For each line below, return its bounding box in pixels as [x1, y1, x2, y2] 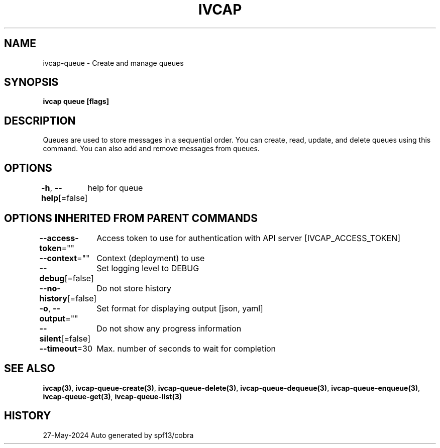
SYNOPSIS [4, 76, 59, 89]
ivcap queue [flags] [43, 97, 109, 106]
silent [39, 333, 61, 344]
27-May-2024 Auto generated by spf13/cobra [43, 430, 194, 439]
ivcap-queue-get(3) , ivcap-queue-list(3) [43, 392, 182, 401]
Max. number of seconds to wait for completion [96, 343, 276, 354]
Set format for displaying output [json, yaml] [96, 303, 263, 313]
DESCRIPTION [4, 114, 76, 127]
